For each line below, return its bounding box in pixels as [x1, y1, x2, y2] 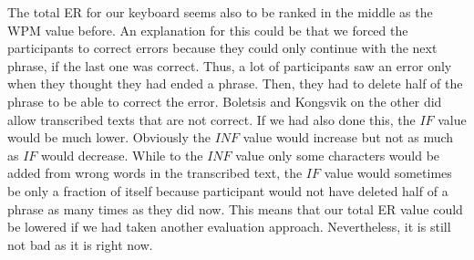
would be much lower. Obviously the [7, 128, 211, 147]
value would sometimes [324, 163, 452, 182]
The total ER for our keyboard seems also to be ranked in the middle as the [7, 3, 433, 21]
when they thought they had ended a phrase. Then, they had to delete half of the [7, 74, 463, 93]
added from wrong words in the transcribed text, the [7, 163, 303, 182]
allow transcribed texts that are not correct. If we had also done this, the [7, 109, 416, 129]
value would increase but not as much [242, 128, 454, 147]
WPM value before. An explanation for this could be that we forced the [7, 20, 408, 39]
